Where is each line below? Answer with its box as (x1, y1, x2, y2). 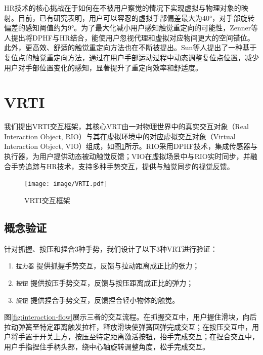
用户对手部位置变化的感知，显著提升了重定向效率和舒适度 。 (4, 62, 202, 72)
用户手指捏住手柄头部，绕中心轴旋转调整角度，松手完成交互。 (4, 341, 209, 352)
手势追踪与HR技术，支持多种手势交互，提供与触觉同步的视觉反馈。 (11, 161, 234, 171)
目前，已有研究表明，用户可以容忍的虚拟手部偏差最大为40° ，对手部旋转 (18, 12, 255, 23)
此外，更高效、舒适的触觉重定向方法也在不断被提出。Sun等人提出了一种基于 (4, 42, 257, 53)
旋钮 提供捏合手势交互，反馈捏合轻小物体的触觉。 (16, 294, 180, 305)
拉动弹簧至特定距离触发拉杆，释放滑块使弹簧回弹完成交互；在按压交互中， (4, 321, 252, 332)
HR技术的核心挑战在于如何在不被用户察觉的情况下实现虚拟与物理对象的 (4, 3, 241, 13)
